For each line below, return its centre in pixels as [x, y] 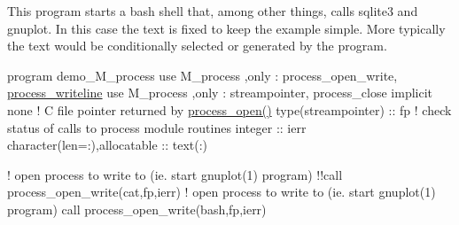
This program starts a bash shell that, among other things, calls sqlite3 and [213, 11]
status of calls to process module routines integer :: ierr [157, 127]
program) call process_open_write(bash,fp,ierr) [137, 209]
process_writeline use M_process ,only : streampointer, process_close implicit [220, 93]
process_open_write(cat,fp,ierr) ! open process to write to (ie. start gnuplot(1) [222, 192]
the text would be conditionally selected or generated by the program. [197, 46]
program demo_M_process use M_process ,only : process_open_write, [202, 75]
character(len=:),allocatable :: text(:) [108, 145]
